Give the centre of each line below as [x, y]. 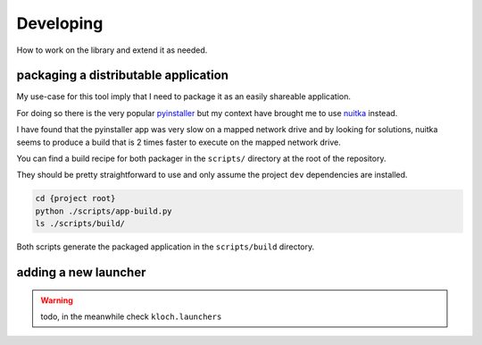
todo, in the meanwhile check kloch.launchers [131, 316]
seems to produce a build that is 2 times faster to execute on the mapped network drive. [179, 142]
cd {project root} [75, 198]
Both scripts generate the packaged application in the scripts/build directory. [166, 247]
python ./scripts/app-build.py [104, 211]
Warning [57, 300]
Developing [60, 23]
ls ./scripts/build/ [80, 224]
